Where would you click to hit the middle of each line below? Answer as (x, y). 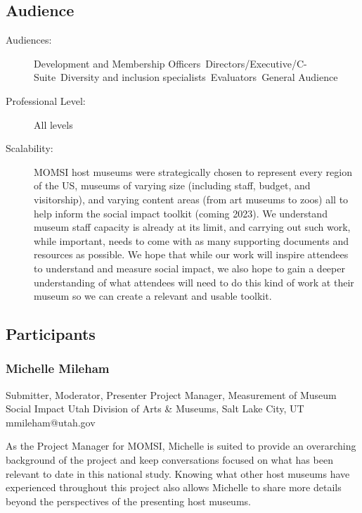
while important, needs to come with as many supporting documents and (191, 240)
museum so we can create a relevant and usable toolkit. (153, 296)
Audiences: (29, 40)
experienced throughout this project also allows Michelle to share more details (174, 487)
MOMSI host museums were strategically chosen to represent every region (193, 171)
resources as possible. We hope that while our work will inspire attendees (191, 254)
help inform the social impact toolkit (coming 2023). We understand (181, 213)
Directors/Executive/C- (256, 63)
